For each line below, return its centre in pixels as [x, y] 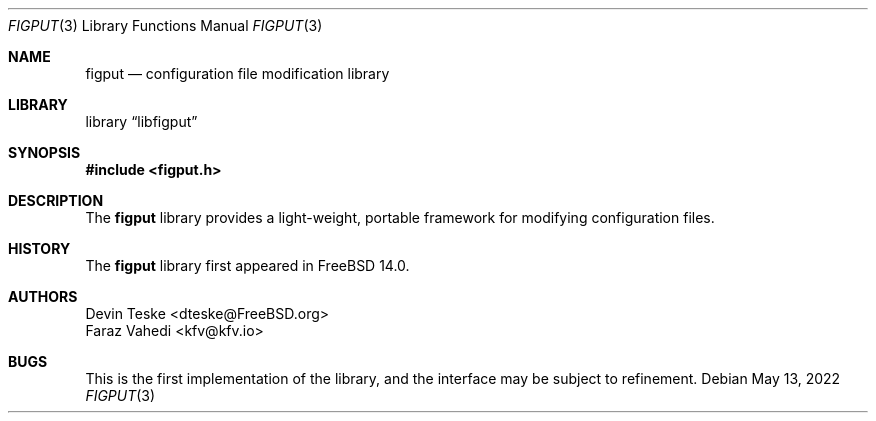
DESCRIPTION [56, 200]
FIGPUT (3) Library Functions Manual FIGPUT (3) [165, 25]
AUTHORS [43, 296]
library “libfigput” [141, 121]
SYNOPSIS [44, 152]
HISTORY [39, 248]
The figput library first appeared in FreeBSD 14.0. [247, 265]
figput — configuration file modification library [237, 73]
